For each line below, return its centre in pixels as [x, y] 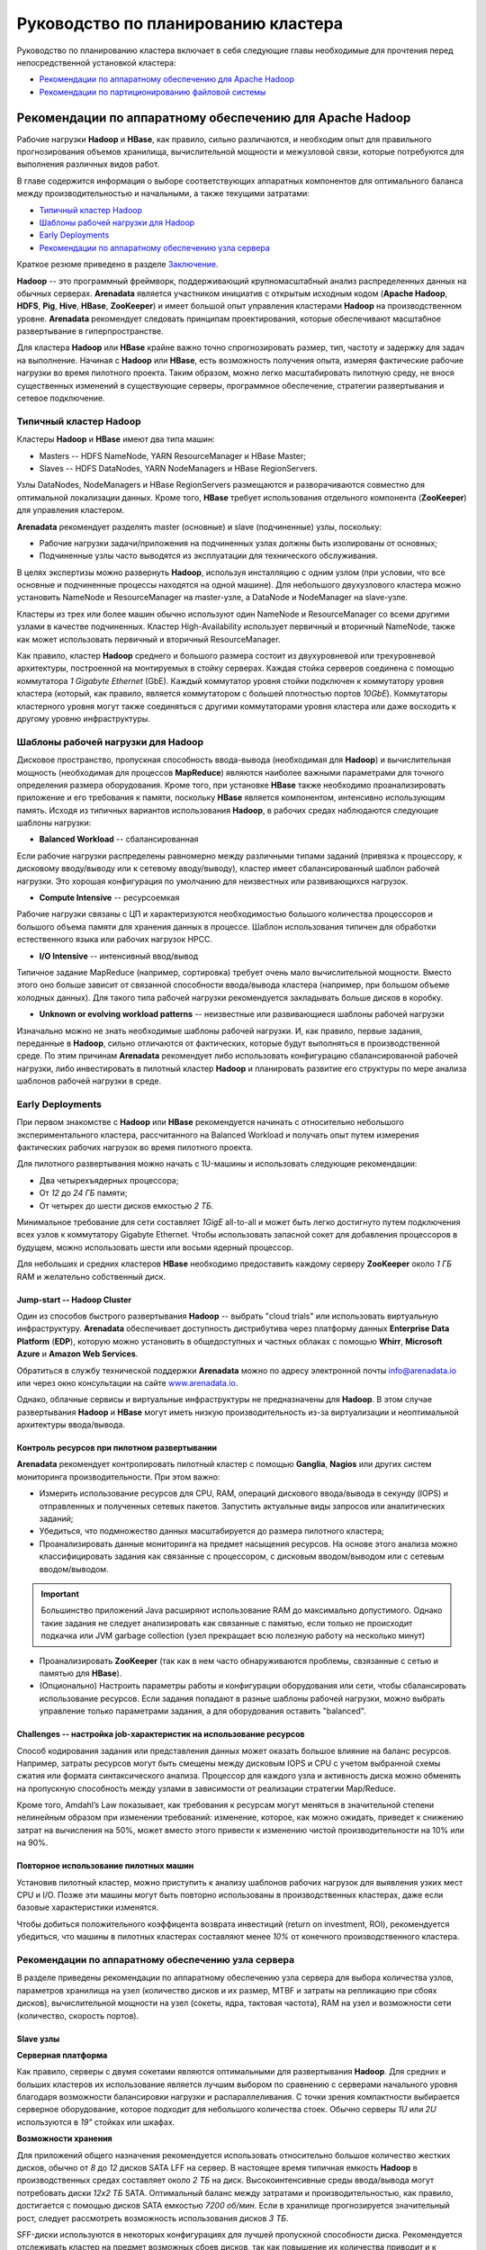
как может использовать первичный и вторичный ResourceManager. [148, 639]
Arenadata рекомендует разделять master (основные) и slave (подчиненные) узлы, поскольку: [199, 526]
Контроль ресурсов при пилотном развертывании [117, 1448]
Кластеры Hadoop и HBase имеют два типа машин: [116, 439]
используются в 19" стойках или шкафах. [96, 2122]
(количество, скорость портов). [78, 2015]
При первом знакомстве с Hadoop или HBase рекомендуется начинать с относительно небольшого [210, 1122]
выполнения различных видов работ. [88, 164]
